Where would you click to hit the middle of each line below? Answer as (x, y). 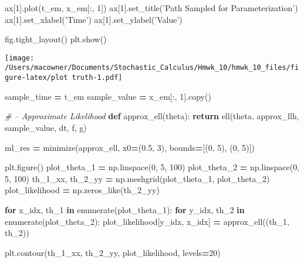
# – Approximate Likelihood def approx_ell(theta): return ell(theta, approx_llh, (152, 116)
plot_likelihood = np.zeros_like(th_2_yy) (82, 190)
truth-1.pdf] (97, 78)
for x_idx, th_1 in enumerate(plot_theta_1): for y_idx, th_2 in (125, 209)
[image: (20, 58)
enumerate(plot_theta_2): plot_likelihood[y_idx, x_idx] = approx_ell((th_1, (147, 221)
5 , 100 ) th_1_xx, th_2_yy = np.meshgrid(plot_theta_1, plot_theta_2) (137, 178)
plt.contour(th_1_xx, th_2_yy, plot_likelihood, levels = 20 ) (113, 252)
